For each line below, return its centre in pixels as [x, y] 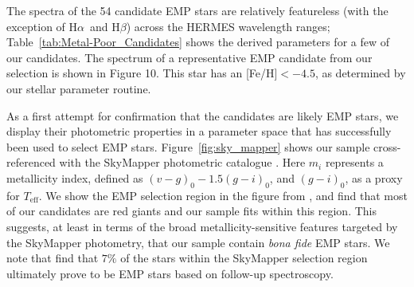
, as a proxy [374, 177]
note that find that [53, 258]
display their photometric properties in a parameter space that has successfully [199, 131]
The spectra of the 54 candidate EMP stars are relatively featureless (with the [197, 10]
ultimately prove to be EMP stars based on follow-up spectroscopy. [170, 273]
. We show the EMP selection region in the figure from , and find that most [223, 195]
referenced [31, 162]
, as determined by [360, 73]
